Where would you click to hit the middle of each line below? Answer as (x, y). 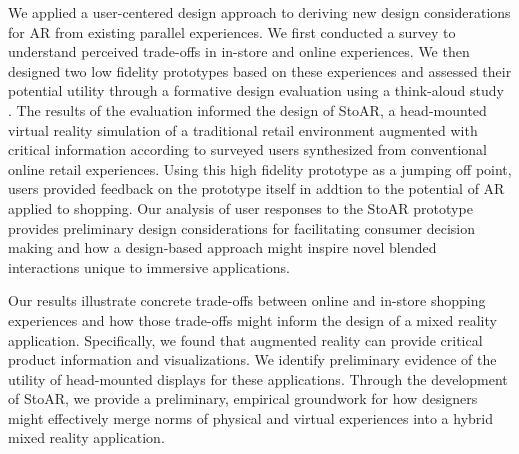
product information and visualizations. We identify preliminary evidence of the (252, 359)
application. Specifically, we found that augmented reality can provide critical (245, 339)
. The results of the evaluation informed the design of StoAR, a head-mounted (247, 109)
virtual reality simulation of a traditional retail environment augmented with (243, 129)
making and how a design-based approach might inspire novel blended (222, 247)
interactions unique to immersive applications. (149, 266)
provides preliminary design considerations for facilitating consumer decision (242, 227)
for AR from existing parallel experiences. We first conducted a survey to (232, 31)
